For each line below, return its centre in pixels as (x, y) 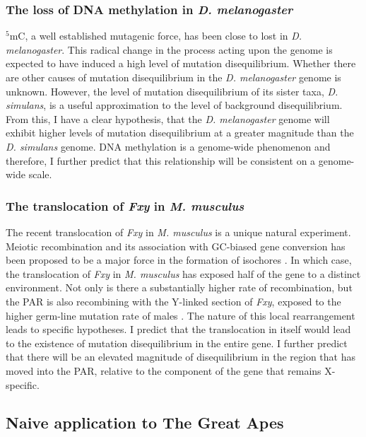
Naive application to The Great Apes (145, 423)
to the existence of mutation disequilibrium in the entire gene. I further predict (177, 343)
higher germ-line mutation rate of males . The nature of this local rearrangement (181, 315)
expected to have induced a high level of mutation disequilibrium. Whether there (181, 63)
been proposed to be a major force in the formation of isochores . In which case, (179, 260)
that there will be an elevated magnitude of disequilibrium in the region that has (181, 357)
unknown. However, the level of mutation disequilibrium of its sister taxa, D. (172, 91)
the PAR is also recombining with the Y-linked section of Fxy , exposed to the (173, 301)
